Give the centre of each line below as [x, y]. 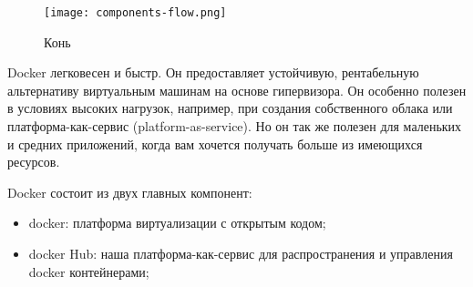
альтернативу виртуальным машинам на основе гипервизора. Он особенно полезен [237, 90]
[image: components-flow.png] [135, 13]
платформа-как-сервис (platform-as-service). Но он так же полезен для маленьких [235, 126]
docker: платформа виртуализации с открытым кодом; [177, 223]
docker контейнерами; [89, 271]
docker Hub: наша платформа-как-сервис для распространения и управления [241, 253]
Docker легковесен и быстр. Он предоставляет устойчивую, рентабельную [213, 72]
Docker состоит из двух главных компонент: [130, 192]
